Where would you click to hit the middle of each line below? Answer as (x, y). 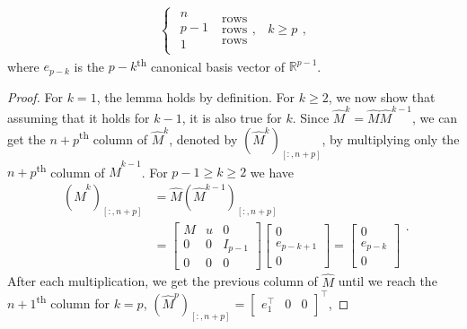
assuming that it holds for (79, 118)
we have (272, 172)
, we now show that (382, 96)
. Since (311, 118)
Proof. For (35, 96)
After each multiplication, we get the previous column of (163, 281)
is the (89, 66)
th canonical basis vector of (211, 65)
